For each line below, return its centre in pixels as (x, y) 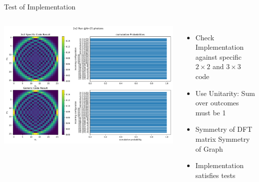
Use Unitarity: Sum (225, 93)
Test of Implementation (40, 6)
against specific (219, 56)
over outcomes (217, 103)
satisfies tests (215, 175)
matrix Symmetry (223, 138)
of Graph (209, 148)
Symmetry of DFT (224, 129)
